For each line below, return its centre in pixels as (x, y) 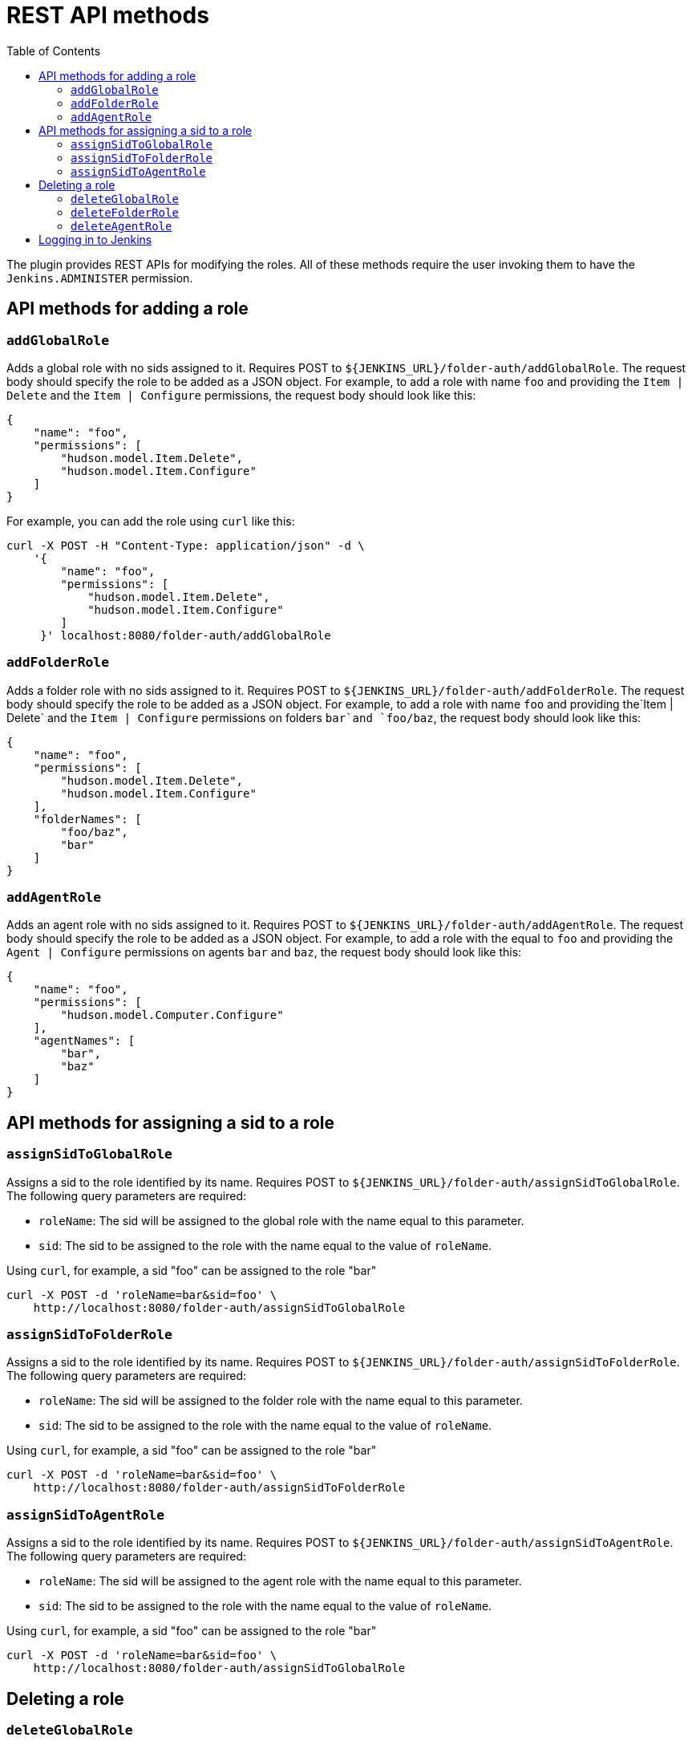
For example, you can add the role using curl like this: (151, 521)
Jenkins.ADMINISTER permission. (100, 278)
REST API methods (108, 15)
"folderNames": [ (87, 819)
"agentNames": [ (84, 1041)
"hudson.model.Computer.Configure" (172, 1015)
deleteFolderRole (125, 212)
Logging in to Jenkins (95, 239)
